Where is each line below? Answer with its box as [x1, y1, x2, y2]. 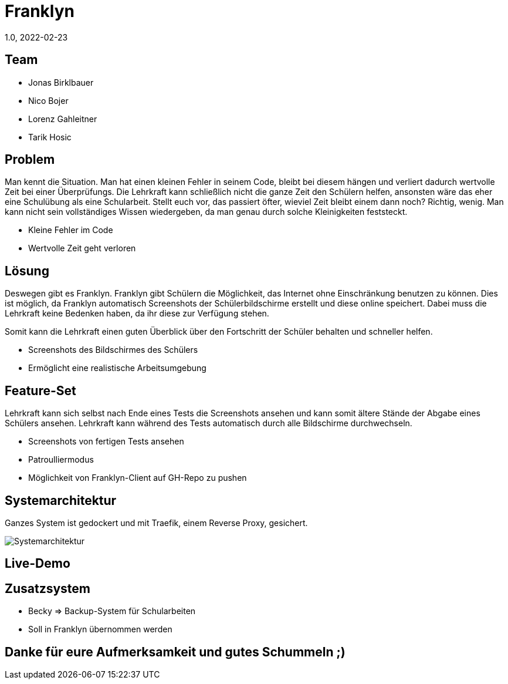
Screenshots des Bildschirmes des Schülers [28, 345, 198, 355]
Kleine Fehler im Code [28, 225, 113, 235]
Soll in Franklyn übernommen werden [28, 624, 172, 635]
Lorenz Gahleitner [28, 113, 97, 124]
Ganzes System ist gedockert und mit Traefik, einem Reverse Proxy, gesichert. [5, 517, 308, 528]
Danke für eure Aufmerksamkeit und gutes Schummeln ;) [5, 644, 346, 659]
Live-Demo [5, 556, 70, 571]
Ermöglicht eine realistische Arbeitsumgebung [28, 363, 206, 373]
